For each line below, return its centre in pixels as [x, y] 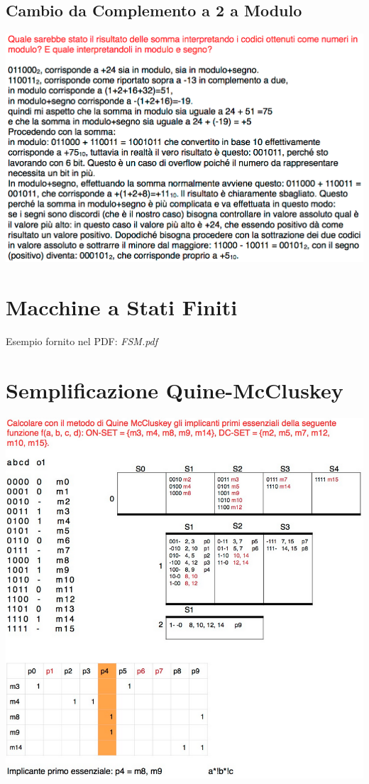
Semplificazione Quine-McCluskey [175, 390]
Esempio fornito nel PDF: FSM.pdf [82, 341]
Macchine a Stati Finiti [122, 306]
